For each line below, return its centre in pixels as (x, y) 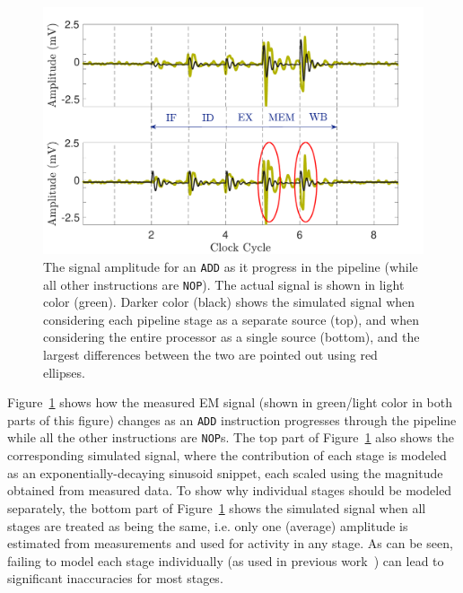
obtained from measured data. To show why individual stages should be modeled (230, 490)
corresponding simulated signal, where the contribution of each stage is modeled (227, 455)
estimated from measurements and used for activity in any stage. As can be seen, (230, 543)
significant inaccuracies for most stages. (115, 578)
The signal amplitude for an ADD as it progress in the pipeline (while (231, 266)
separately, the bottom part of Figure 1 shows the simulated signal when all (217, 507)
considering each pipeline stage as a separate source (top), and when (231, 319)
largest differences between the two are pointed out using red (210, 355)
